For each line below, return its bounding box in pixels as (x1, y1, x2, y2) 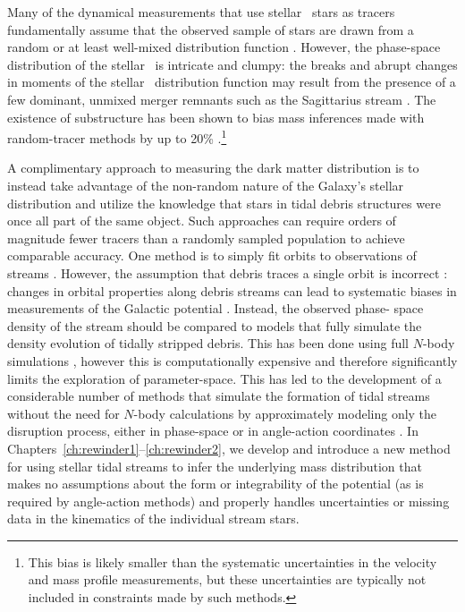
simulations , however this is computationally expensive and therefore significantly (7, 351, 458, 370)
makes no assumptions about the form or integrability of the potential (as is (7, 474, 424, 493)
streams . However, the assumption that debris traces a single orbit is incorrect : (7, 263, 448, 282)
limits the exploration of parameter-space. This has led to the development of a (7, 369, 442, 387)
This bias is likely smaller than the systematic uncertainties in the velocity (28, 552, 437, 571)
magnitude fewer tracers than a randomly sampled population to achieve (7, 228, 405, 247)
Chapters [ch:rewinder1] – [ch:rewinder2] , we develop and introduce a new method (7, 438, 451, 457)
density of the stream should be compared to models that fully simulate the (7, 316, 422, 335)
